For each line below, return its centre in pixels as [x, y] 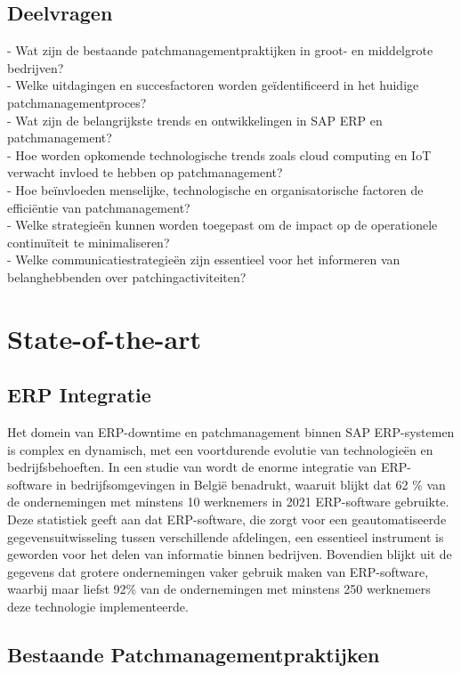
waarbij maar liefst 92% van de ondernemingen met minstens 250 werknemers [219, 589]
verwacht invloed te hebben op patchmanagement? [145, 172]
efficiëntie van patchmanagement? [99, 207]
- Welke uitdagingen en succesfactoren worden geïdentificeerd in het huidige [213, 85]
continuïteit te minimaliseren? [89, 242]
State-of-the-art [105, 338]
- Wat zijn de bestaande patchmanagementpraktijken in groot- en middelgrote [220, 50]
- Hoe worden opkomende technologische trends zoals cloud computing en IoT [219, 154]
